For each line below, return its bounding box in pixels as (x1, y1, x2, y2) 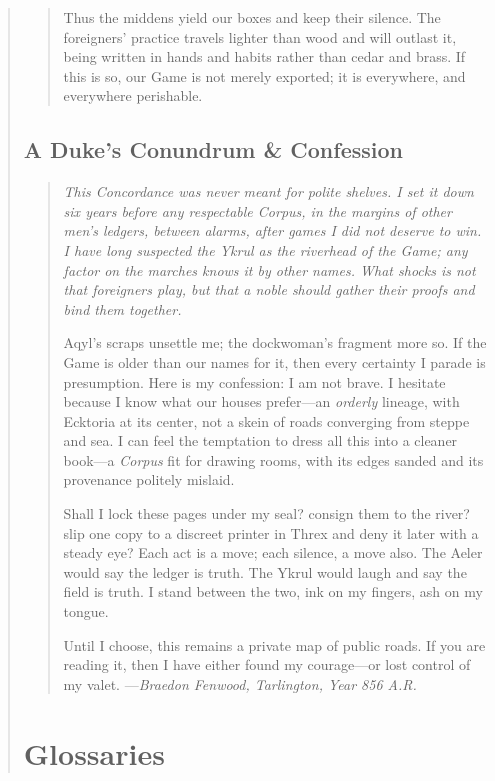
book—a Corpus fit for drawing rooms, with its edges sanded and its (63, 449, 484, 470)
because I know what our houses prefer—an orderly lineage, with (63, 391, 460, 412)
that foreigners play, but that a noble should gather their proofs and (63, 279, 475, 300)
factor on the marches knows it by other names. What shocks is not (63, 259, 476, 280)
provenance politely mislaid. (63, 469, 235, 490)
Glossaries (23, 732, 165, 773)
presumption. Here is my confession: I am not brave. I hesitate (63, 371, 446, 392)
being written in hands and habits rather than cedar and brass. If (63, 46, 466, 67)
